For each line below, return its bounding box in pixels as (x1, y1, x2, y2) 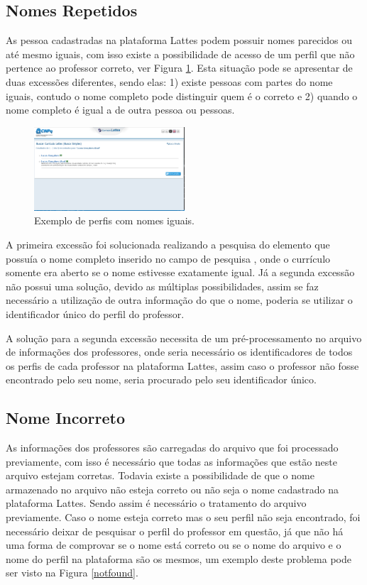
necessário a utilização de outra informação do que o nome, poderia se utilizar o (6, 292, 353, 307)
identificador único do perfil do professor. (6, 306, 185, 321)
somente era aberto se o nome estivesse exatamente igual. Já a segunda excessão (6, 265, 355, 280)
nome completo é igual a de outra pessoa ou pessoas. (6, 102, 235, 117)
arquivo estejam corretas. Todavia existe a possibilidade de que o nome (6, 468, 314, 483)
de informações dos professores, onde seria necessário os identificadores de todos (6, 344, 353, 359)
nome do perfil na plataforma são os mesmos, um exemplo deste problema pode (6, 551, 351, 566)
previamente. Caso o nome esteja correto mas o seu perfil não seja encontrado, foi (6, 510, 361, 525)
